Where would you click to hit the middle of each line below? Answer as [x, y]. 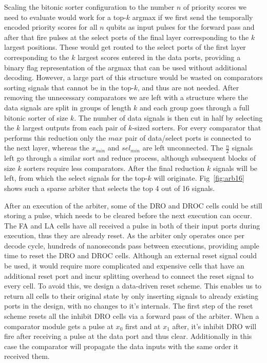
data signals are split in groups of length [68, 107]
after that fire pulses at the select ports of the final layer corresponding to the [127, 37]
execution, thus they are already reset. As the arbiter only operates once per [125, 235]
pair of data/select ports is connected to [188, 137]
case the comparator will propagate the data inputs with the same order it [121, 346]
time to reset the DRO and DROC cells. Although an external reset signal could [130, 255]
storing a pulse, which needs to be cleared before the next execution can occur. [128, 215]
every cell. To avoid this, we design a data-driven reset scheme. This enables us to [133, 286]
